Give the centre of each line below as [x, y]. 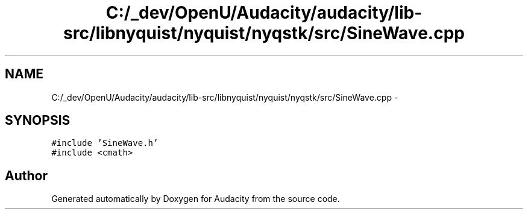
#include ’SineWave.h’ [105, 143]
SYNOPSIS [38, 121]
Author [26, 175]
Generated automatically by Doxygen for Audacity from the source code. [196, 199]
